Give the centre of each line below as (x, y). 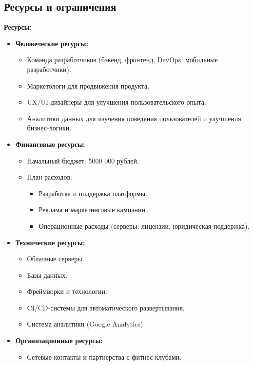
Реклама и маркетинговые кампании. (93, 210)
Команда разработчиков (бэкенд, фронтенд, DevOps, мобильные (122, 60)
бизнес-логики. (49, 128)
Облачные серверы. (56, 259)
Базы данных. (47, 275)
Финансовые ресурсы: (50, 144)
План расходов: (49, 177)
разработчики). (49, 69)
